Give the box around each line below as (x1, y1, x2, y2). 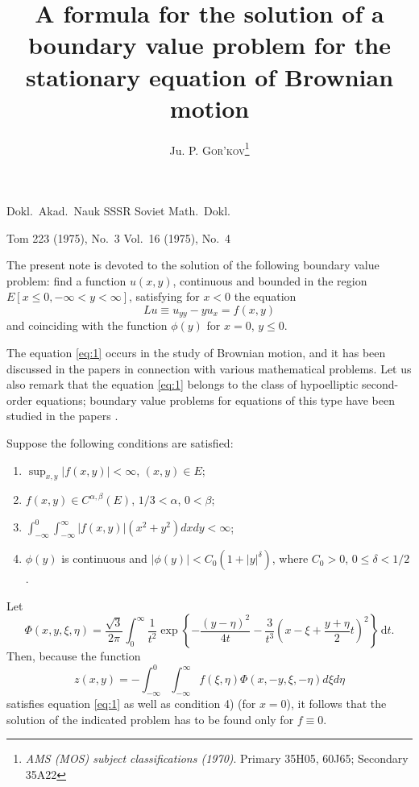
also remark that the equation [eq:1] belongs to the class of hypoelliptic (6, 376, 359, 393)
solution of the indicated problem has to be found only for (6, 710, 294, 727)
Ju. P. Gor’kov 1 (169, 139, 250, 158)
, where (272, 550, 309, 567)
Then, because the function (6, 648, 141, 664)
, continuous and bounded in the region (172, 272, 367, 289)
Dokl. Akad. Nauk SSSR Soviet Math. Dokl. (6, 202, 230, 219)
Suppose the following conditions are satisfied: (6, 434, 234, 451)
